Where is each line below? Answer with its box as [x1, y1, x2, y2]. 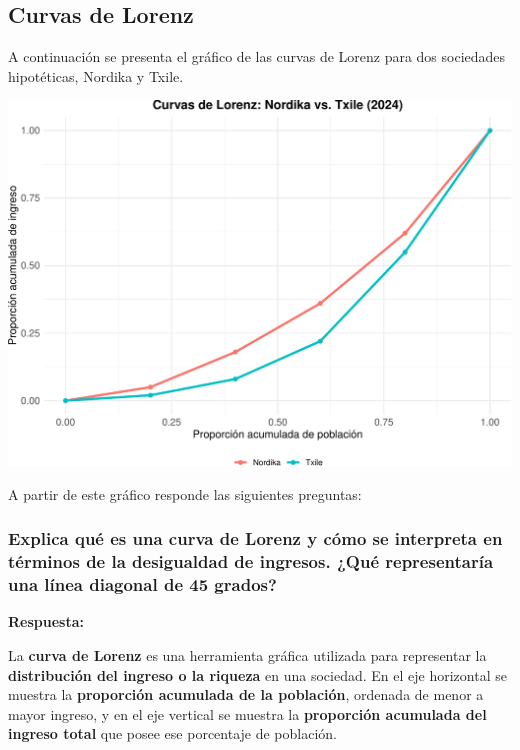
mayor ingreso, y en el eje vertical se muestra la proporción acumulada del [8, 703, 487, 724]
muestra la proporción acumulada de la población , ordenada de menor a [8, 684, 484, 705]
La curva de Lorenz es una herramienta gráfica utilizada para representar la [8, 644, 487, 665]
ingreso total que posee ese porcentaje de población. [8, 723, 338, 744]
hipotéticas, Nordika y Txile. [8, 65, 184, 86]
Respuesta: [8, 611, 84, 632]
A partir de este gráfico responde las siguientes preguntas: [8, 483, 362, 504]
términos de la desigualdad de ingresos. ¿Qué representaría [8, 549, 494, 574]
